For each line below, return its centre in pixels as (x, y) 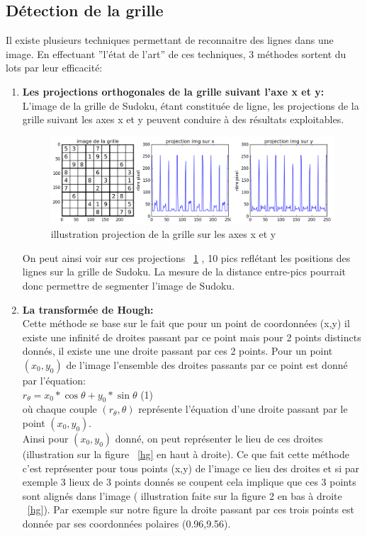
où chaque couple (60, 409)
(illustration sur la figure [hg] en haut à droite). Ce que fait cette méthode (186, 454)
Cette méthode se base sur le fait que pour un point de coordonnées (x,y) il (186, 323)
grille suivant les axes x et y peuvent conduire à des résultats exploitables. (183, 119)
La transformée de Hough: (88, 309)
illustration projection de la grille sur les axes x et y (163, 234)
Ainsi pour (45, 438)
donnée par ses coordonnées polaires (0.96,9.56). (126, 523)
